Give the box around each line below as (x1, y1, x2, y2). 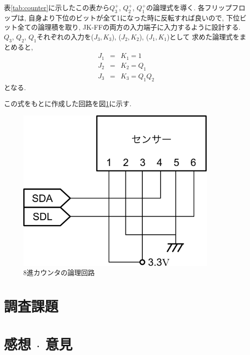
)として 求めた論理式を (167, 31, 240, 41)
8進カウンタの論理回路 (23, 267, 95, 278)
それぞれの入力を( (36, 31, 94, 41)
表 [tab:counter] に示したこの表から (4, 2, 110, 12)
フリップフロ (204, 2, 246, 12)
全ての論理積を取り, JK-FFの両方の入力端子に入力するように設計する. (17, 22, 241, 32)
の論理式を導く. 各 (146, 2, 205, 12)
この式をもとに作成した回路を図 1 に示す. (4, 98, 132, 109)
